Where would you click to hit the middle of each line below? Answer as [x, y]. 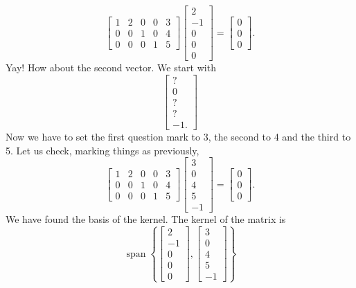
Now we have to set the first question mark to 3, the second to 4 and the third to [178, 136]
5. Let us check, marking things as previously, [103, 150]
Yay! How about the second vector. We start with [111, 67]
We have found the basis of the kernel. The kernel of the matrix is [146, 219]
